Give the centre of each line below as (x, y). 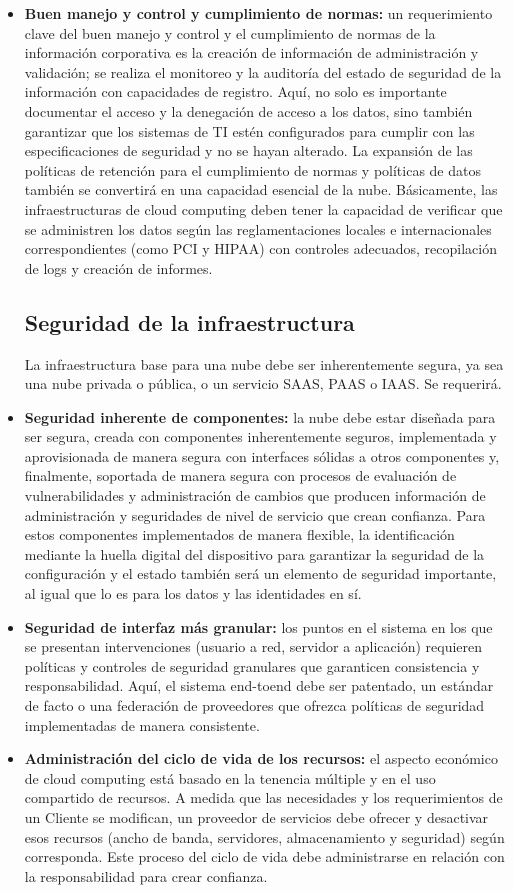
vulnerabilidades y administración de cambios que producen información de (255, 495)
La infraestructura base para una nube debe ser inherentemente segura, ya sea (264, 363)
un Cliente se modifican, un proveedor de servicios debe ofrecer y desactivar (256, 816)
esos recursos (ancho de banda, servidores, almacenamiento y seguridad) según (264, 836)
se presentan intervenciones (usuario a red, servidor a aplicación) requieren (253, 646)
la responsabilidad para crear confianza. (146, 875)
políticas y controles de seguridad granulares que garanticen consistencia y (252, 665)
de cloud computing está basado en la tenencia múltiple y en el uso (230, 777)
